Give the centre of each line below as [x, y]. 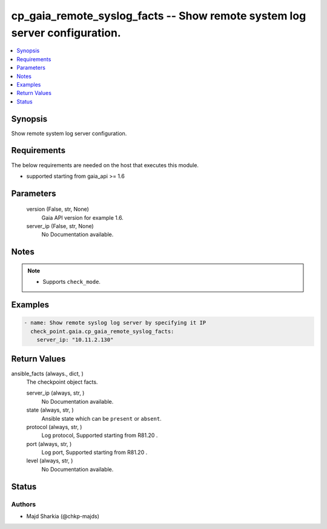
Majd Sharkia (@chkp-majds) [63, 516]
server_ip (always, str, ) [55, 393]
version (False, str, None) [58, 209]
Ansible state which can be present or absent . [101, 418]
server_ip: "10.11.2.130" [75, 340]
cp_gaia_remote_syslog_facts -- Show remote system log [159, 16]
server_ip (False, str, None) [60, 226]
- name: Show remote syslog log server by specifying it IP [115, 323]
